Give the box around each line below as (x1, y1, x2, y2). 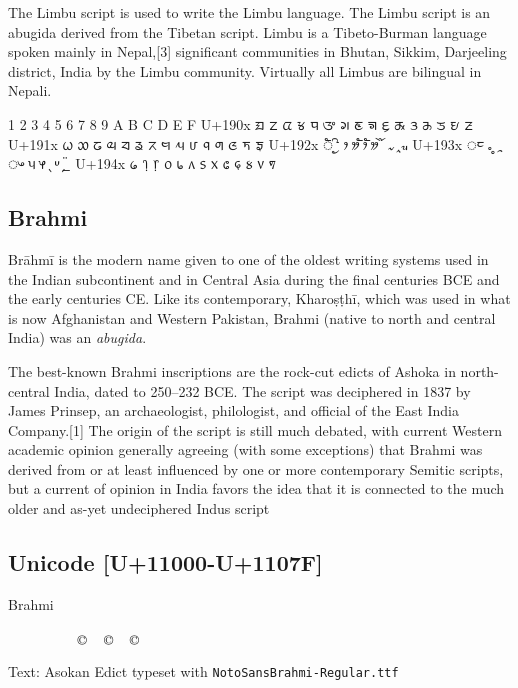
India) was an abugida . (8, 327, 147, 348)
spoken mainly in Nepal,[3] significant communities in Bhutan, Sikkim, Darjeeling (8, 41, 507, 62)
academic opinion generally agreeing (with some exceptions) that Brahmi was (8, 439, 483, 460)
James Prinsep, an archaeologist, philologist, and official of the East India (8, 400, 460, 421)
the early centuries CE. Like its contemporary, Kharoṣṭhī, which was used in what (8, 288, 511, 309)
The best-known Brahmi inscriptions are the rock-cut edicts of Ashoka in (8, 360, 456, 381)
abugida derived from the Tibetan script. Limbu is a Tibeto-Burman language (8, 21, 487, 42)
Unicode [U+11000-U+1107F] (8, 547, 323, 578)
